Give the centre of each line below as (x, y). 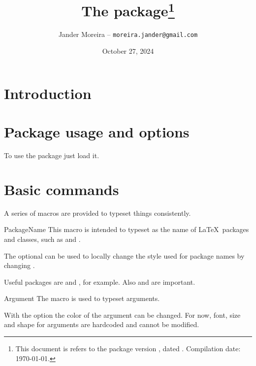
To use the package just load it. (52, 155)
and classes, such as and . (42, 239)
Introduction (48, 93)
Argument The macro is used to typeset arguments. (82, 298)
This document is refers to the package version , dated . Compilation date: (128, 349)
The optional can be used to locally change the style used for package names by (124, 255)
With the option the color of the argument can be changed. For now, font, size (122, 315)
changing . (19, 265)
